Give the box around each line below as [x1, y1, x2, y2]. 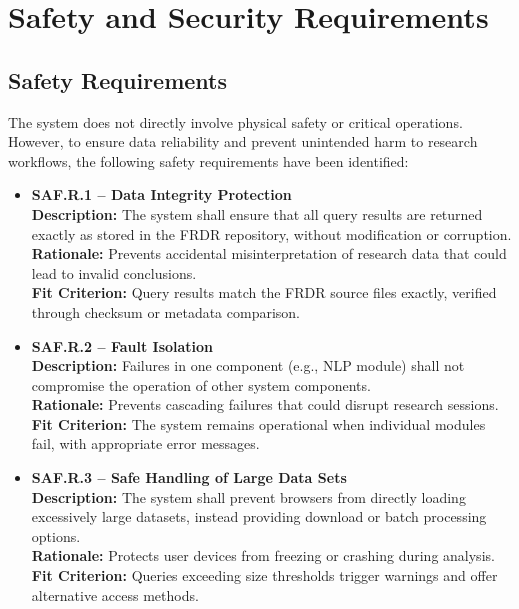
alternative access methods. [31, 584, 199, 605]
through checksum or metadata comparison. [31, 301, 301, 322]
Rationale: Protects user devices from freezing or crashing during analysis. [31, 545, 495, 566]
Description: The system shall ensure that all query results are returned [31, 203, 483, 224]
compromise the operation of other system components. [31, 374, 371, 395]
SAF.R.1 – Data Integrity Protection [31, 184, 292, 205]
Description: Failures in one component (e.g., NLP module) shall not [31, 355, 465, 376]
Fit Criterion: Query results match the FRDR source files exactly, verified [31, 282, 497, 303]
